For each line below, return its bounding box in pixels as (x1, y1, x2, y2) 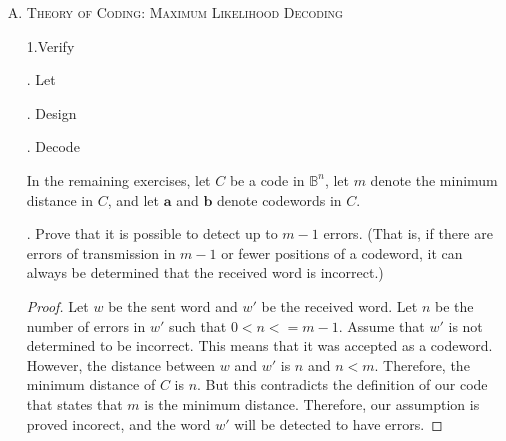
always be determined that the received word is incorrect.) (26, 262, 384, 283)
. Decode (26, 136, 80, 157)
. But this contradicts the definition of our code (197, 374, 488, 395)
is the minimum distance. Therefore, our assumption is (144, 393, 480, 414)
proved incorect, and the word (26, 413, 211, 434)
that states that (26, 393, 123, 414)
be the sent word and (108, 295, 238, 316)
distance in (26, 189, 93, 210)
